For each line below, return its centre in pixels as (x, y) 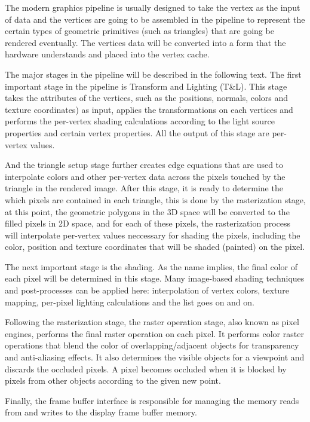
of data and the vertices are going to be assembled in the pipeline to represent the (155, 19)
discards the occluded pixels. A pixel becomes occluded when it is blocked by (146, 369)
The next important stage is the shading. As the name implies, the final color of (151, 266)
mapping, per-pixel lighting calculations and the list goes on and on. (130, 302)
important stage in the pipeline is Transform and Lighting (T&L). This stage (146, 86)
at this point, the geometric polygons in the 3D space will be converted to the (147, 211)
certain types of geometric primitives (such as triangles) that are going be (139, 31)
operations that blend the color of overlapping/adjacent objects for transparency (152, 345)
